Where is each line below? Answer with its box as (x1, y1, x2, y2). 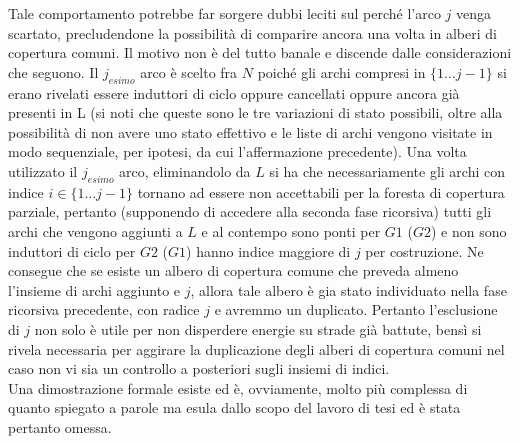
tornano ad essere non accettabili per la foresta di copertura (137, 181, 505, 202)
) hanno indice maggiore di (186, 240, 351, 261)
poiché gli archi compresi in (257, 61, 426, 82)
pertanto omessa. (8, 416, 112, 437)
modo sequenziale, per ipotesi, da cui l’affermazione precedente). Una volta (8, 141, 467, 162)
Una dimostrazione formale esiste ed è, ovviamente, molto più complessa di (8, 377, 468, 398)
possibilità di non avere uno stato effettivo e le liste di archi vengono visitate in (8, 121, 493, 142)
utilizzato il (8, 160, 78, 181)
